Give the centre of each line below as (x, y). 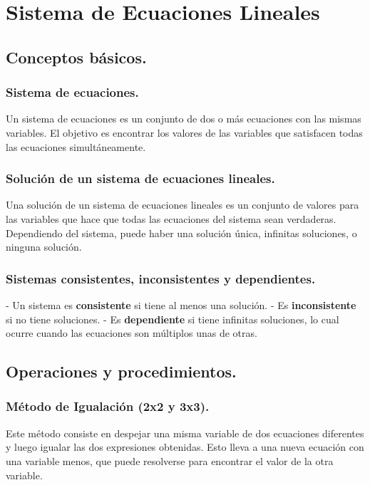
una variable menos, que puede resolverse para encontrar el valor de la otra (170, 460)
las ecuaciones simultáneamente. (76, 146)
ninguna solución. (44, 247)
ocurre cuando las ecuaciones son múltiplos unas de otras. (132, 333)
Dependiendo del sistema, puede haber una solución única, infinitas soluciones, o (181, 233)
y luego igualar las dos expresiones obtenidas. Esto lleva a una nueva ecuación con (185, 447)
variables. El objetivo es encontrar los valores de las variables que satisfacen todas (184, 132)
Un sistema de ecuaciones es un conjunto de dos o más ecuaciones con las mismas (184, 119)
